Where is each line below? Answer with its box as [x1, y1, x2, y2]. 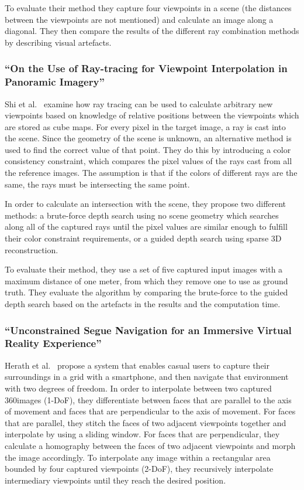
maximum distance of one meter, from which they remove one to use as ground [5, 274, 288, 287]
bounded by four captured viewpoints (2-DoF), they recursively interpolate [5, 462, 274, 475]
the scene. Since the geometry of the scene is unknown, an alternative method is [5, 132, 292, 144]
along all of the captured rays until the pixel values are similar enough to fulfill [5, 220, 288, 233]
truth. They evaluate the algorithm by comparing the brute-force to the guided [5, 286, 288, 298]
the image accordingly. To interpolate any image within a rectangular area [5, 451, 271, 463]
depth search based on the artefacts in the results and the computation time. [5, 298, 281, 310]
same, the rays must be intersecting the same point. [5, 178, 190, 190]
